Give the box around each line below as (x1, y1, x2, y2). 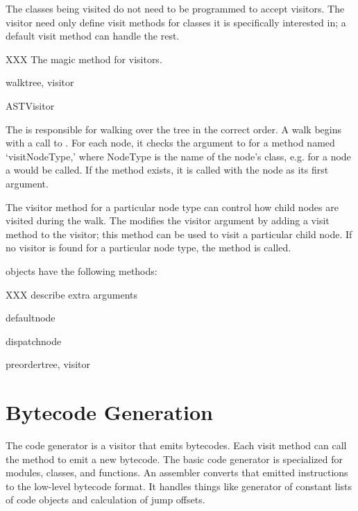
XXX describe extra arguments (6, 287, 138, 301)
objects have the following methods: (6, 263, 157, 278)
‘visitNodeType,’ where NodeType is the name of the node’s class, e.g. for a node (6, 149, 351, 163)
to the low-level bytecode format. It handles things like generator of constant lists (6, 478, 352, 493)
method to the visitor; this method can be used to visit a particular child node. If (6, 226, 352, 241)
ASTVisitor (6, 98, 55, 112)
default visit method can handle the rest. (6, 28, 180, 43)
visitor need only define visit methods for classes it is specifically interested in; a (6, 15, 346, 29)
